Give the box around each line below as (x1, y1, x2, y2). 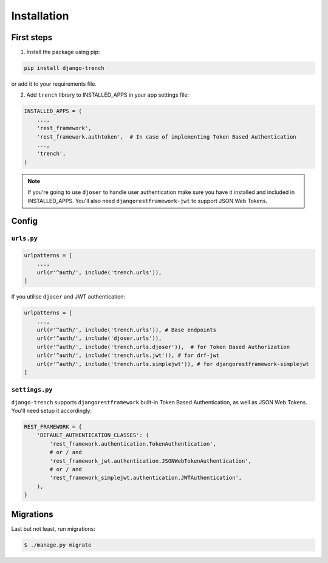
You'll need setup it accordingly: (11, 407, 92, 415)
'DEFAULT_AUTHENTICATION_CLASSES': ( (36, 432, 149, 439)
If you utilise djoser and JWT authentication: (11, 293, 126, 300)
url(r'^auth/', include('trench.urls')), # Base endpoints (36, 326, 217, 333)
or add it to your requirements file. (11, 80, 97, 88)
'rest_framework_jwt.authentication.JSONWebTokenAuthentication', (49, 457, 252, 465)
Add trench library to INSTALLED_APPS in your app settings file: (26, 91, 190, 98)
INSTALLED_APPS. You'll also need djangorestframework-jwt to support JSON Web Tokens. (27, 197, 267, 204)
